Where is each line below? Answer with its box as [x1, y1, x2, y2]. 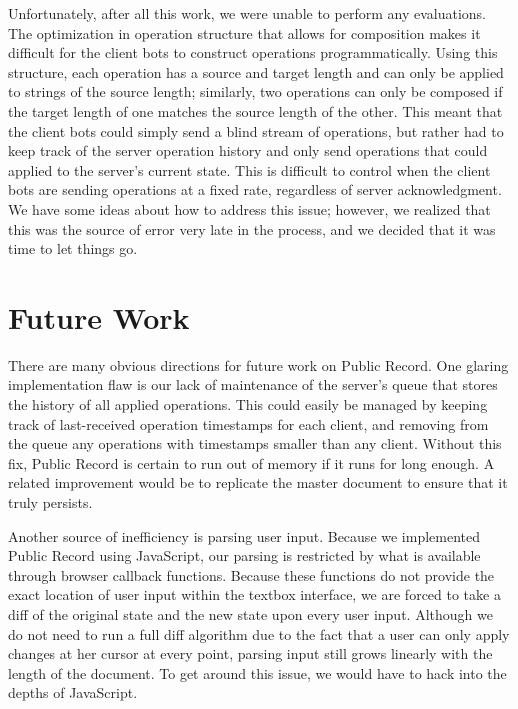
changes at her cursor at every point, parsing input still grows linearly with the [8, 643, 493, 664]
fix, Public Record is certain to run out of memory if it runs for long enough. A [8, 452, 495, 473]
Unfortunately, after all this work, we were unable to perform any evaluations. [8, 3, 486, 23]
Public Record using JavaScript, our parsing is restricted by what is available [8, 545, 481, 566]
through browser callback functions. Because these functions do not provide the [8, 564, 495, 585]
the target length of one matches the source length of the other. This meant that [8, 100, 503, 121]
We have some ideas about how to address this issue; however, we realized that [8, 198, 491, 219]
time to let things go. [8, 238, 138, 259]
